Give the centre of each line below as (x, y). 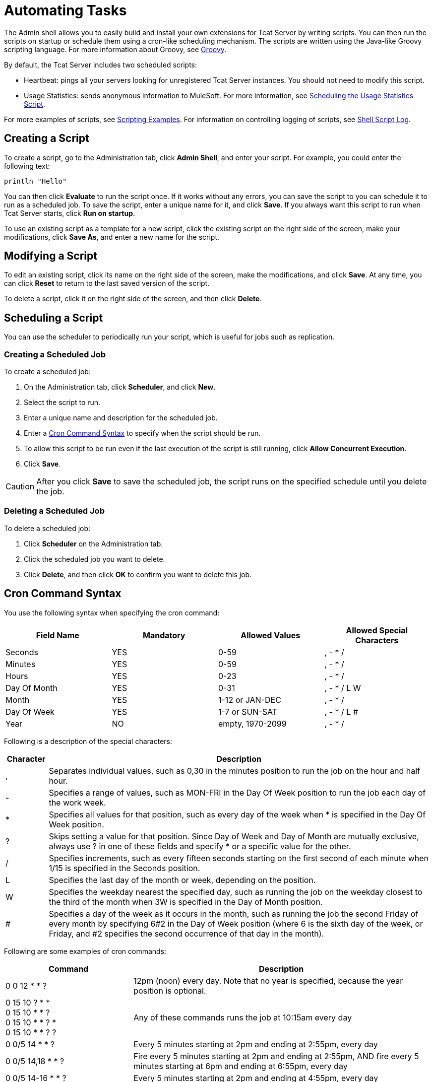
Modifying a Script (51, 256)
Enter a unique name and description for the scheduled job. (121, 418)
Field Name (58, 635)
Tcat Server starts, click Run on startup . (70, 213)
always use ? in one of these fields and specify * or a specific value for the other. (200, 846)
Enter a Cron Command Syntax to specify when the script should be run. (142, 433)
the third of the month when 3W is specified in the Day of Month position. (186, 902)
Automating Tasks (65, 10)
